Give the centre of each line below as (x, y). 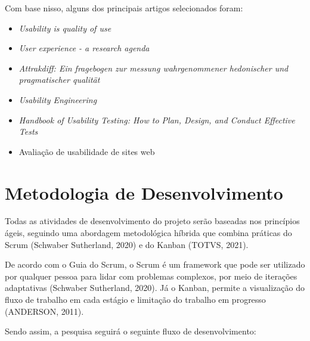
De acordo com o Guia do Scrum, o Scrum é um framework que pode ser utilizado (155, 264)
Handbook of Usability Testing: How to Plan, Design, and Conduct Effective (157, 120)
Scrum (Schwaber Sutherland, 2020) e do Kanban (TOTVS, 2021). (127, 244)
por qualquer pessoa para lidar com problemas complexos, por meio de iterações (151, 276)
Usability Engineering (58, 99)
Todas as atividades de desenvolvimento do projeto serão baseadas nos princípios (152, 221)
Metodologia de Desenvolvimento (144, 192)
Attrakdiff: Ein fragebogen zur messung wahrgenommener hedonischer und (154, 68)
